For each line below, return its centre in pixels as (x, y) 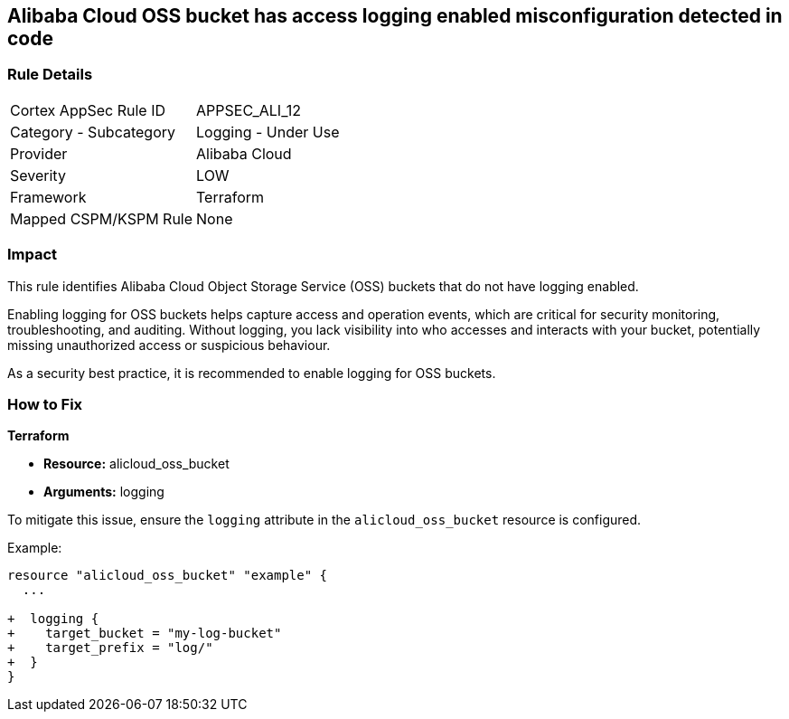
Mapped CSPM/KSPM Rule (102, 218)
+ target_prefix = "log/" (110, 648)
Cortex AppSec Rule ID (88, 110)
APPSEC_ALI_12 (249, 110)
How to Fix (45, 404)
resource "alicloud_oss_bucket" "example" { (168, 576)
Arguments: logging (104, 492)
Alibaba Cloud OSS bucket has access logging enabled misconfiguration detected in (395, 16)
